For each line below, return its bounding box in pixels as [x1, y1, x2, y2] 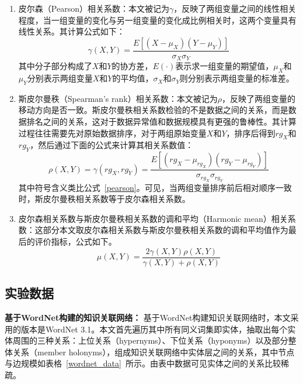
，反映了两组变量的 [221, 92, 295, 104]
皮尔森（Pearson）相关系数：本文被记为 [18, 2, 169, 14]
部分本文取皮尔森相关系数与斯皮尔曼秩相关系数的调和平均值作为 [43, 224, 288, 236]
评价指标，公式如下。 [34, 235, 117, 248]
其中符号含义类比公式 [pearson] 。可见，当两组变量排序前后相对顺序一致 [18, 181, 292, 193]
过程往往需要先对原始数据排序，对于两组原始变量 [18, 126, 207, 139]
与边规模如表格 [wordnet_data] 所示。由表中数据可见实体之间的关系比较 [5, 357, 281, 369]
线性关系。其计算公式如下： [18, 25, 125, 37]
